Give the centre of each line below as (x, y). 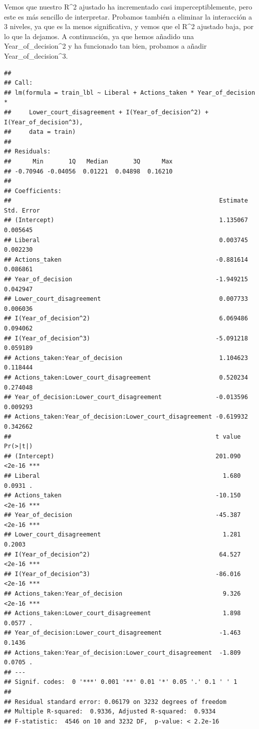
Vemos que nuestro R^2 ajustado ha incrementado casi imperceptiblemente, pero (128, 7)
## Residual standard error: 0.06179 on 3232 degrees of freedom (115, 702)
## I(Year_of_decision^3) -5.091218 (126, 338)
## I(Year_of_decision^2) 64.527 (122, 554)
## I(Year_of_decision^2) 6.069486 (126, 319)
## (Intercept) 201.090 (122, 456)
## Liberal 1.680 (122, 476)
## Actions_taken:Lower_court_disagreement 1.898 (122, 613)
